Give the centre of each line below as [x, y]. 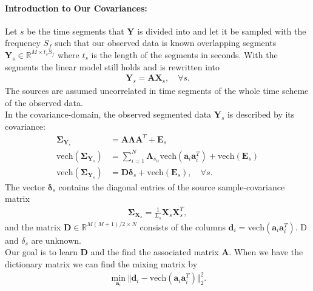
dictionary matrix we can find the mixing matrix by [101, 264]
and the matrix [33, 226]
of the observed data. [44, 102]
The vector [25, 186]
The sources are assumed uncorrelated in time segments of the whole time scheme [157, 90]
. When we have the [266, 252]
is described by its [261, 114]
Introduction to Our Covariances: [76, 8]
